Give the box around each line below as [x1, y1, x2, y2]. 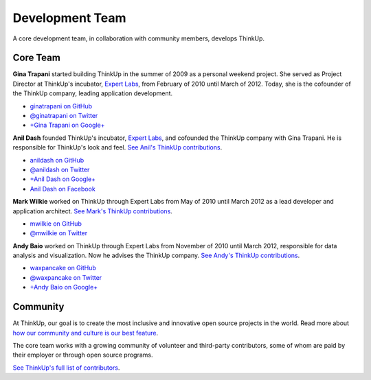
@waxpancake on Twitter [30, 273, 102, 281]
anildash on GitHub [30, 156, 85, 164]
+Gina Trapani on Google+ [30, 121, 105, 130]
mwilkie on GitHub [30, 219, 82, 228]
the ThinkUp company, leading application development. [12, 89, 173, 97]
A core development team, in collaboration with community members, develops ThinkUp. [12, 34, 265, 43]
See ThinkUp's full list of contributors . [12, 364, 120, 372]
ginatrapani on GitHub [30, 102, 93, 110]
